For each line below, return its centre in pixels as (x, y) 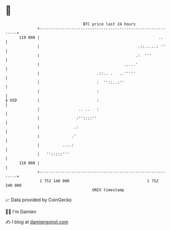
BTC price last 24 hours (110, 24)
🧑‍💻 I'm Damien (21, 212)
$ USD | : (52, 100)
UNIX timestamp (108, 190)
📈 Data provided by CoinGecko (39, 200)
